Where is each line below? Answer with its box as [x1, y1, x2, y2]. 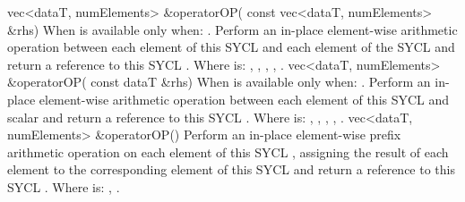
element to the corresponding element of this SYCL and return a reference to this [7, 160, 455, 179]
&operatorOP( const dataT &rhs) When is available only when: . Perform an [7, 72, 431, 91]
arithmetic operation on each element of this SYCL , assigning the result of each [7, 142, 449, 161]
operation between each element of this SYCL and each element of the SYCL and [7, 38, 455, 56]
